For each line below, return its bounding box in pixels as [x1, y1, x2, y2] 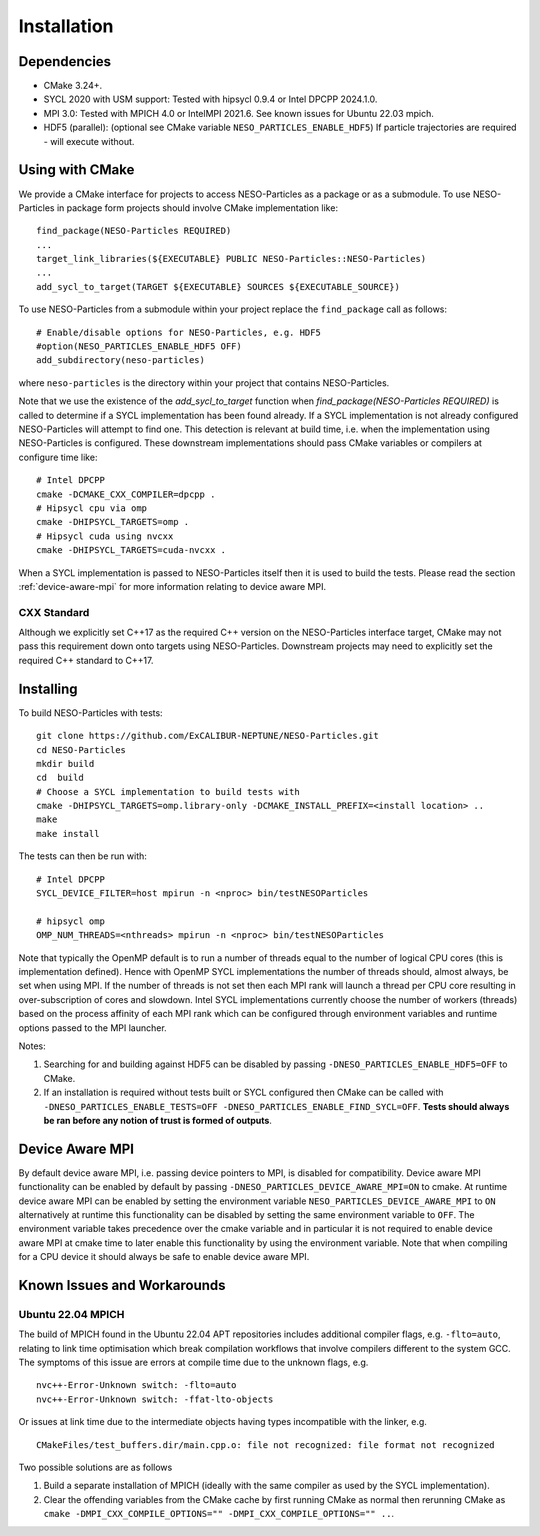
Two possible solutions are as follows [18, 1461, 173, 1474]
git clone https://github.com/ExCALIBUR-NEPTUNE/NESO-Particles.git [36, 730, 379, 742]
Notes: [18, 1040, 46, 1052]
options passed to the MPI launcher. [18, 1021, 167, 1034]
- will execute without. [43, 135, 135, 147]
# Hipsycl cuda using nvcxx [36, 530, 174, 542]
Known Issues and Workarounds [18, 1276, 226, 1294]
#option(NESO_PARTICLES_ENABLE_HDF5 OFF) [36, 341, 242, 352]
